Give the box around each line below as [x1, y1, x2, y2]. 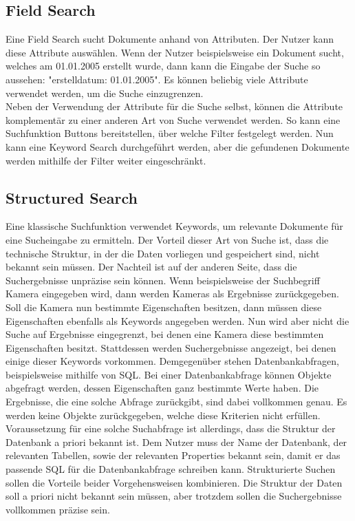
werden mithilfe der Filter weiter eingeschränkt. [6, 153, 206, 167]
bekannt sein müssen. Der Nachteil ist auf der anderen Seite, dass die [6, 259, 297, 274]
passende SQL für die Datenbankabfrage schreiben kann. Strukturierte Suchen [6, 462, 336, 476]
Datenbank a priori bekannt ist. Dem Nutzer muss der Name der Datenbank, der [6, 434, 347, 449]
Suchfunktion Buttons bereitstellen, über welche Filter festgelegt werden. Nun [6, 126, 334, 140]
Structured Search [6, 187, 138, 208]
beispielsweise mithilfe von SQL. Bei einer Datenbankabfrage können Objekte [6, 367, 332, 381]
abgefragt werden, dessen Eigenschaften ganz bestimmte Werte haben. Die [6, 381, 319, 395]
